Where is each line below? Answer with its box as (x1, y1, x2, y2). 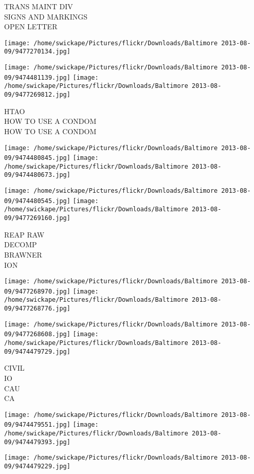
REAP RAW (4, 229, 45, 240)
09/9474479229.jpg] (4, 463, 70, 470)
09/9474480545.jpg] (4, 197, 70, 205)
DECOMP (4, 239, 37, 250)
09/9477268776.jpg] (4, 305, 70, 313)
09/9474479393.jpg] (4, 438, 70, 446)
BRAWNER (4, 249, 42, 260)
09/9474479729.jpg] (4, 348, 70, 355)
